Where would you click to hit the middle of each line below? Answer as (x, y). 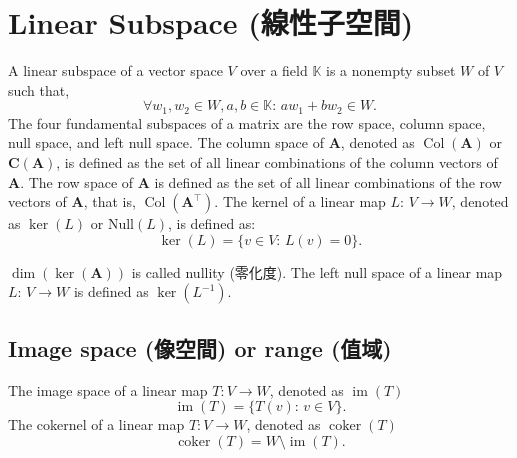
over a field (274, 70)
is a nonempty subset (391, 70)
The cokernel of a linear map (96, 424)
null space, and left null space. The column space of (166, 142)
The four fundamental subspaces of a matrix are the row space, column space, (247, 122)
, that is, (109, 201)
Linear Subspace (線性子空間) (211, 22)
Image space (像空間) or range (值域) (200, 347)
